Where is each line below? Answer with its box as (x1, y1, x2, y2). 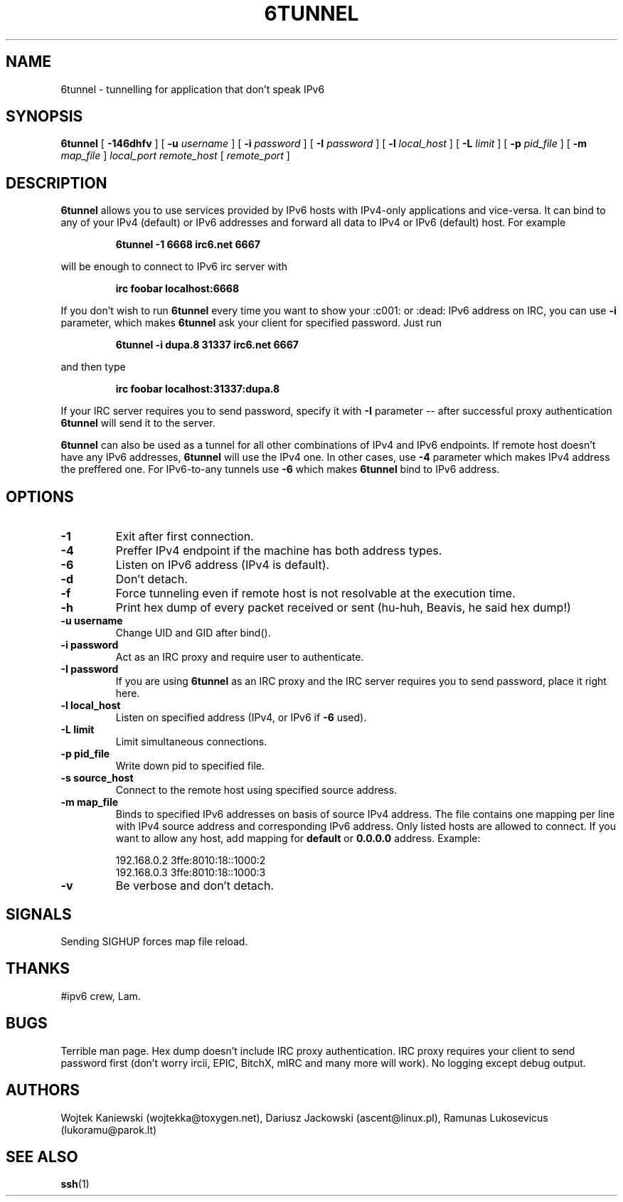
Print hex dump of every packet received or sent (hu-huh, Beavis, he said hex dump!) (115, 600, 571, 615)
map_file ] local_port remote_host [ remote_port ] (60, 149, 290, 162)
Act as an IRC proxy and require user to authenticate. (115, 651, 364, 664)
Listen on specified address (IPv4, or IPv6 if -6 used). (115, 711, 367, 724)
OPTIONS (6, 487, 74, 506)
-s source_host (60, 772, 134, 785)
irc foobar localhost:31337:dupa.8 (115, 383, 280, 395)
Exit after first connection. (115, 529, 254, 544)
